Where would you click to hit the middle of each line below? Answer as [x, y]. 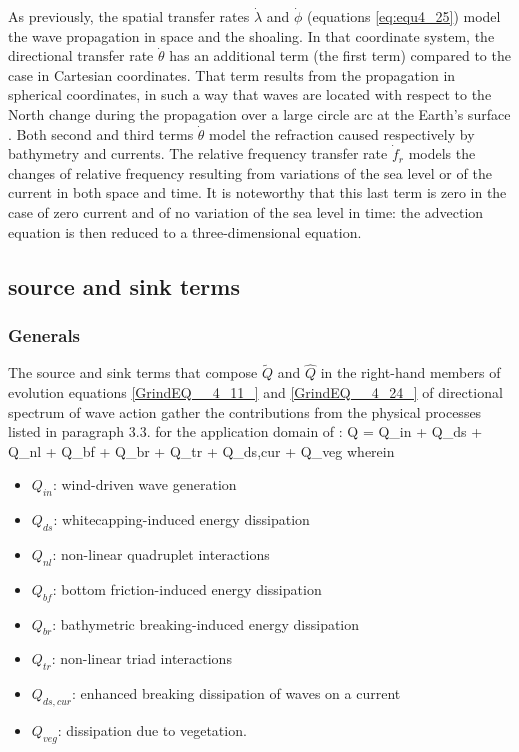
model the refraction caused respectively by [342, 133]
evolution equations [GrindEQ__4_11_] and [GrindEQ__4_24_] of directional [255, 391]
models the [442, 153]
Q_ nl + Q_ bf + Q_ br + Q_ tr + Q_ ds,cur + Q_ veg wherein [201, 450]
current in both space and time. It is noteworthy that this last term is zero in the [257, 192]
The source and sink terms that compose [133, 372]
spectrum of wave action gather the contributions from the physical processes [245, 411]
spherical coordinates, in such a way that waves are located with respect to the [250, 94]
